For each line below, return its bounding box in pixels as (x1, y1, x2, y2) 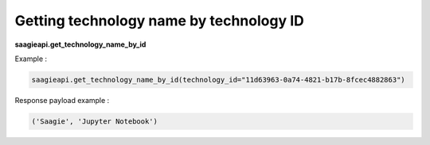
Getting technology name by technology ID (14, 12, 304, 29)
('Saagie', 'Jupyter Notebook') (31, 116, 158, 126)
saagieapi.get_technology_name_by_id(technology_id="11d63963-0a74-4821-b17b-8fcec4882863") (31, 75, 405, 84)
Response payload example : (14, 95, 110, 105)
